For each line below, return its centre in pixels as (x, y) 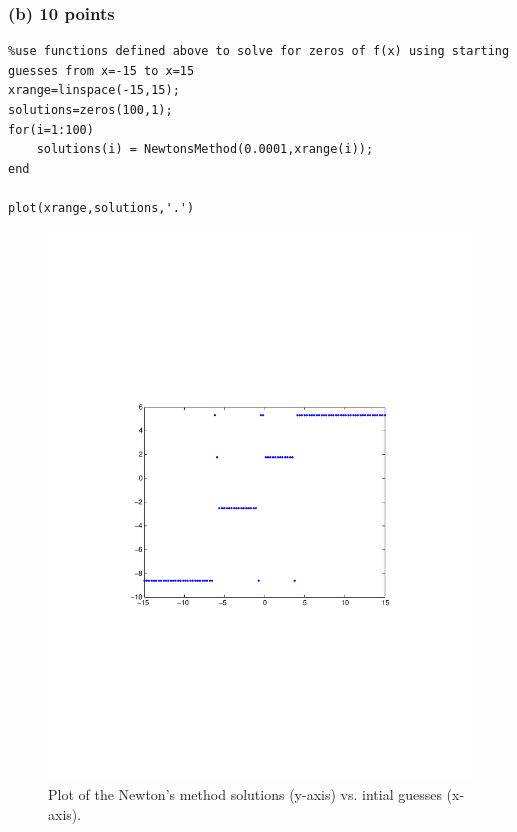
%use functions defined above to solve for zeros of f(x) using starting (259, 51)
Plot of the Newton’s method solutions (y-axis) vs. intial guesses (245, 794)
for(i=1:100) (51, 129)
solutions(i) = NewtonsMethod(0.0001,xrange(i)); (205, 149)
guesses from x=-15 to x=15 (101, 70)
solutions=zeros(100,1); (90, 110)
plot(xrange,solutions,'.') (101, 207)
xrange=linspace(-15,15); (94, 90)
